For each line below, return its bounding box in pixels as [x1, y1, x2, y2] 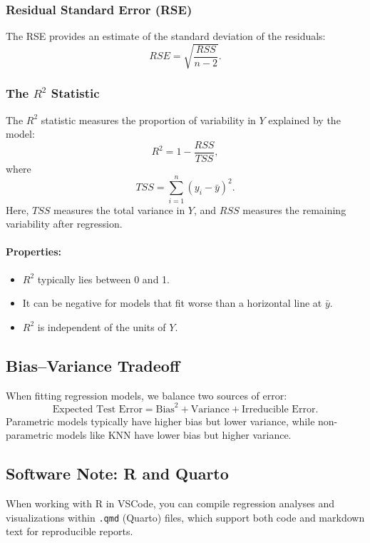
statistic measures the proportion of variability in [41, 112, 256, 127]
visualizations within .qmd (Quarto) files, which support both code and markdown [6, 509, 365, 524]
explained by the [268, 112, 341, 127]
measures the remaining [242, 202, 346, 217]
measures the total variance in [53, 202, 185, 217]
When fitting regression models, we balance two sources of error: [6, 387, 287, 402]
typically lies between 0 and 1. [37, 271, 170, 286]
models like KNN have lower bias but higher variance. [56, 427, 292, 442]
